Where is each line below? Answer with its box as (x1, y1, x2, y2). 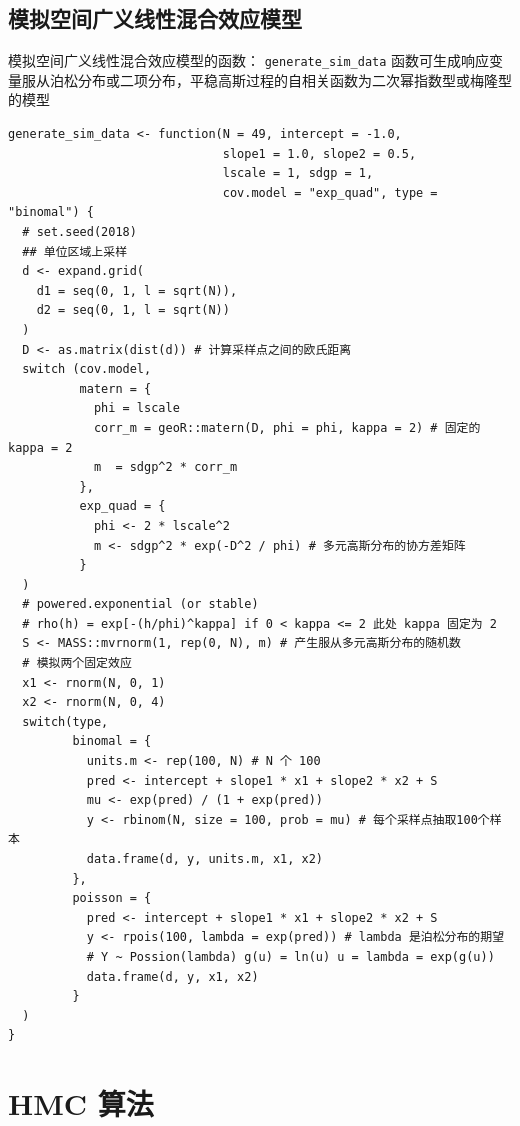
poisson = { (72, 891, 152, 906)
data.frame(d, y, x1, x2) (86, 969, 259, 984)
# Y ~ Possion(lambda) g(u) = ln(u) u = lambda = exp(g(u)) (86, 949, 495, 964)
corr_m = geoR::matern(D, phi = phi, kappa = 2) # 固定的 (93, 420, 481, 435)
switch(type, (22, 714, 109, 729)
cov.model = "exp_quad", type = (222, 185, 438, 200)
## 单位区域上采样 (22, 244, 128, 259)
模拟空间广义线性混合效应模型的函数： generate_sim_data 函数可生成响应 (8, 50, 490, 71)
